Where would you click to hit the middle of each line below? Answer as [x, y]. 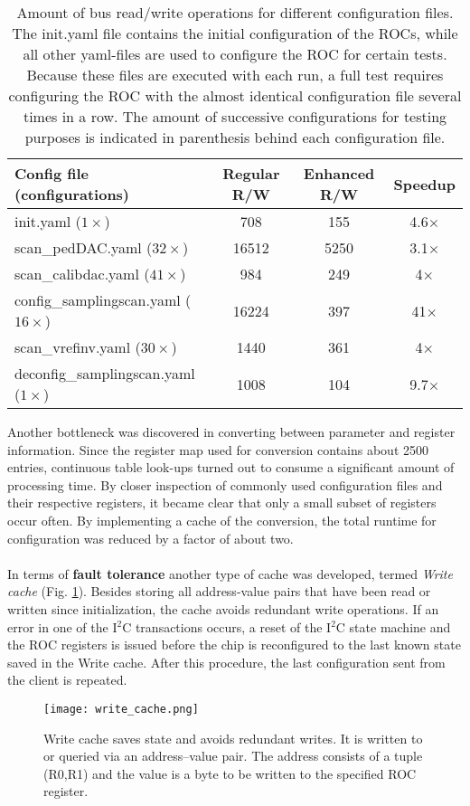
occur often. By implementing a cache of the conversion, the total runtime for [222, 520]
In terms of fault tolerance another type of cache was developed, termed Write [230, 573]
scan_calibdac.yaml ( [82, 274]
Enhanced [339, 173]
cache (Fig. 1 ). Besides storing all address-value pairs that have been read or [219, 591]
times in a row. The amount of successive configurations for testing [235, 116]
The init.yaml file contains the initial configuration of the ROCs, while [235, 33]
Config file [52, 173]
